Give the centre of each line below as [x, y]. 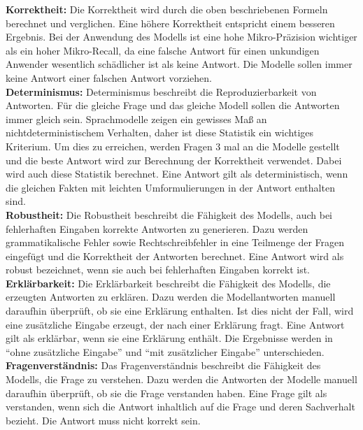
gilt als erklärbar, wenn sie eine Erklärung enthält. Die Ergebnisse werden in [169, 338]
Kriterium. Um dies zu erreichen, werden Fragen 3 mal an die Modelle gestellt [173, 146]
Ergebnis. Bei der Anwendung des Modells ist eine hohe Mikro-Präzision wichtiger [181, 37]
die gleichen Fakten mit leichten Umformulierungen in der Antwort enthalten [170, 187]
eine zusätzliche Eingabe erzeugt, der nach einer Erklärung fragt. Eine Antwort [175, 324]
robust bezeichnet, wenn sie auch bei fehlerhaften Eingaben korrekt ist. [158, 270]
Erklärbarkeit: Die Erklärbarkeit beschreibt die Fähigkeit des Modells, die [168, 283]
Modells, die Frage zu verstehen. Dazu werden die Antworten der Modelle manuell [181, 379]
